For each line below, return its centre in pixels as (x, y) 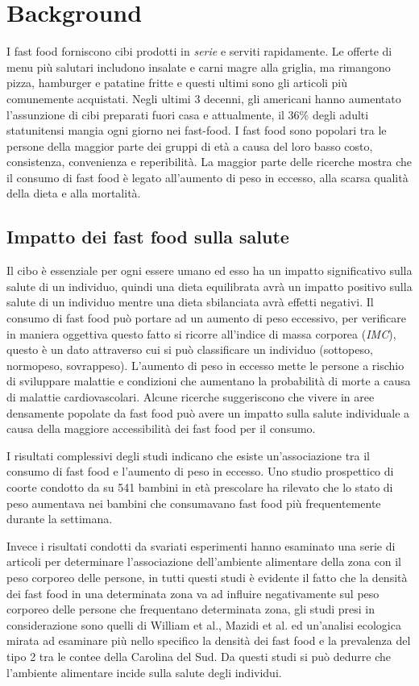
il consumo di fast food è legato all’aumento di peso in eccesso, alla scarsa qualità (207, 177)
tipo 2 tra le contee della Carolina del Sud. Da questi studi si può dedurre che (199, 656)
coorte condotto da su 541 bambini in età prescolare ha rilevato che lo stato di (200, 486)
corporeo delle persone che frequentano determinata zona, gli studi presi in (191, 609)
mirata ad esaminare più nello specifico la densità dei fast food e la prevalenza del (209, 640)
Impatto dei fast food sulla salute (148, 237)
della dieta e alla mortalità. (74, 193)
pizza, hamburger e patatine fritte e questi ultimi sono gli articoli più (177, 83)
